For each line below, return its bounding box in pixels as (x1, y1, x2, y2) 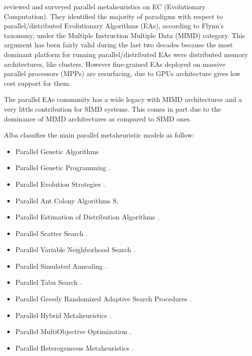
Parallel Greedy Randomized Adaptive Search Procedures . (15, 294, 192, 304)
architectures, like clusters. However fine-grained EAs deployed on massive (4, 59, 226, 69)
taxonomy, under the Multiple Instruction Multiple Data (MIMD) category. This (4, 30, 245, 40)
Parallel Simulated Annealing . (15, 260, 107, 271)
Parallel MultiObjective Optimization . (15, 326, 132, 336)
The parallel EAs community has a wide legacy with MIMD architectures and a (4, 94, 242, 104)
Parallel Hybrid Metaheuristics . (15, 310, 112, 320)
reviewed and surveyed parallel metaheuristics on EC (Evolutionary (4, 1, 206, 11)
